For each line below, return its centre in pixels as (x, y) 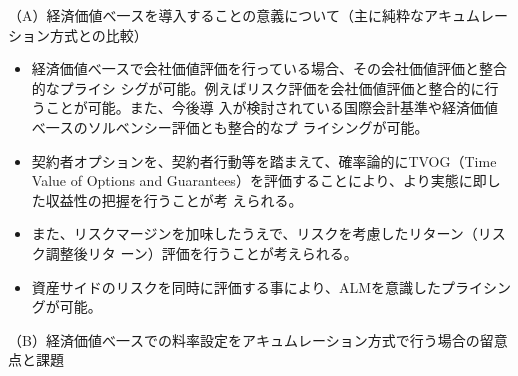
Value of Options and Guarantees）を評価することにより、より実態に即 (259, 180)
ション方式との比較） (78, 34)
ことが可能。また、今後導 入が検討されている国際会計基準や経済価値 (272, 107)
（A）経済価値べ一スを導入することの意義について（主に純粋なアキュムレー (258, 15)
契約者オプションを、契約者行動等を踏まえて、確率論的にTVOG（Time (264, 160)
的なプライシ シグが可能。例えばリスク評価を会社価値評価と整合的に (258, 87)
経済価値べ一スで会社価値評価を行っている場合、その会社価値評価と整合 (269, 68)
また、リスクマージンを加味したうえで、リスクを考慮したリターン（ (254, 233)
